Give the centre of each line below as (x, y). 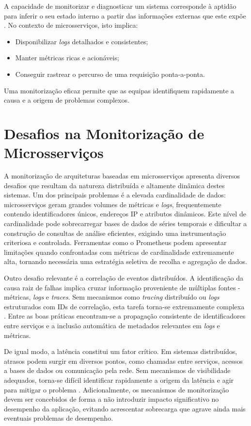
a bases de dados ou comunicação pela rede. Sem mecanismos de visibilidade (117, 370)
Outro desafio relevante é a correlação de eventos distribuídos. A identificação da (124, 278)
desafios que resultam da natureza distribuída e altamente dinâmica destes (114, 185)
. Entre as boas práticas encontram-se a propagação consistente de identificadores (125, 316)
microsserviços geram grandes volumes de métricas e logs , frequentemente (113, 204)
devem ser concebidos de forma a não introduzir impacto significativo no (111, 399)
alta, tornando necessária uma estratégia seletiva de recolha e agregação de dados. (125, 261)
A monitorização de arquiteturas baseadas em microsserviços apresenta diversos (122, 176)
